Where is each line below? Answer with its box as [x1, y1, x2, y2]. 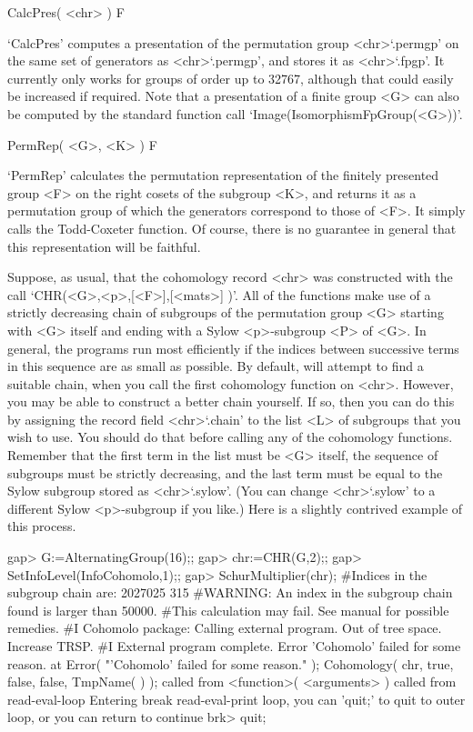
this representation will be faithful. [7, 236, 201, 256]
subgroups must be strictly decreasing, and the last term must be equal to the [7, 463, 443, 482]
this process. [7, 516, 76, 536]
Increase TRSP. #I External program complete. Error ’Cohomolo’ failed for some [7, 637, 461, 655]
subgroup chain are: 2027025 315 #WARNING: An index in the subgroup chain [7, 583, 453, 602]
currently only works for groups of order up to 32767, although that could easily [7, 68, 454, 87]
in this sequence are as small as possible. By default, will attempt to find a [7, 356, 424, 376]
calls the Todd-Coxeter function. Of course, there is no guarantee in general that [7, 218, 457, 237]
